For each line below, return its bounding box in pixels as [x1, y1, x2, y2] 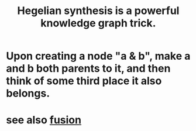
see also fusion [6, 113, 82, 127]
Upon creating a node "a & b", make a [6, 50, 191, 63]
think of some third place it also [6, 74, 162, 88]
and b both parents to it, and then [6, 62, 171, 75]
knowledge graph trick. [40, 16, 156, 30]
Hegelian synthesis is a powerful [17, 4, 180, 18]
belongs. [6, 87, 50, 100]
